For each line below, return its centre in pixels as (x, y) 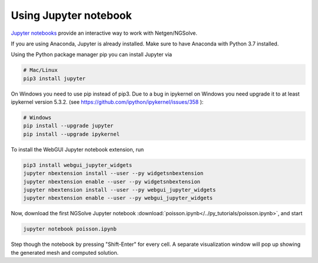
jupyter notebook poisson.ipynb (70, 229)
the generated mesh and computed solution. (65, 252)
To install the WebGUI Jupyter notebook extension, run (77, 149)
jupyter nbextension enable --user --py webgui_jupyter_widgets (118, 198)
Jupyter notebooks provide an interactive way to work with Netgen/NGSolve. (104, 33)
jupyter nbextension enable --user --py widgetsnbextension (112, 182)
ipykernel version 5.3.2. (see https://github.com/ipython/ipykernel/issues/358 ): (107, 102)
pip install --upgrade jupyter (69, 126)
